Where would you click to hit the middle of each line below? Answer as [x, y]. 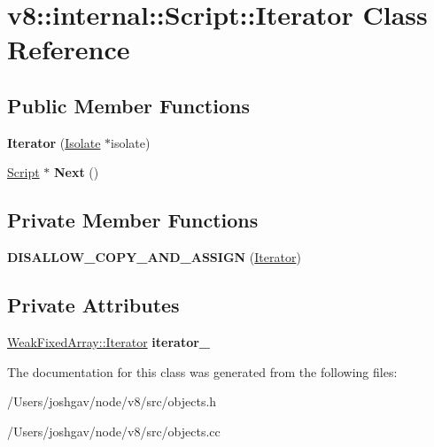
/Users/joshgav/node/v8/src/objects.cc [114, 431]
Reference [69, 49]
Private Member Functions [133, 220]
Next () [76, 172]
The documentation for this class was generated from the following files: [202, 371]
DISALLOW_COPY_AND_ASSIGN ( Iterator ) [154, 257]
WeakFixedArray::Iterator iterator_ [109, 341]
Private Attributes [93, 305]
